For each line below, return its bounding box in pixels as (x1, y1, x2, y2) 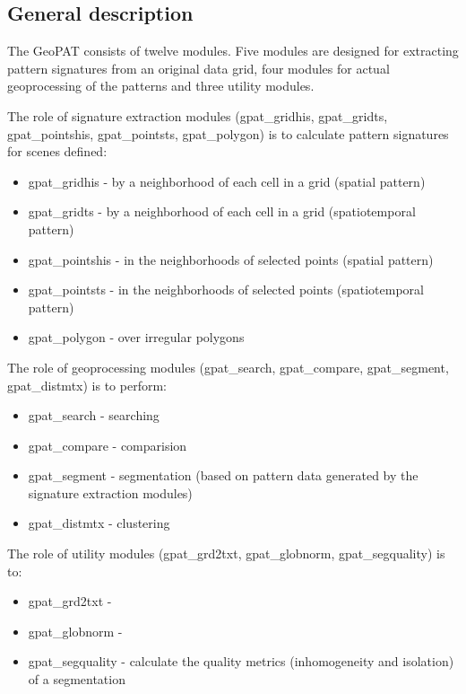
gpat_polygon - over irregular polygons (28, 328, 245, 347)
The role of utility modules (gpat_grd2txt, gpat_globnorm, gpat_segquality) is (7, 544, 445, 563)
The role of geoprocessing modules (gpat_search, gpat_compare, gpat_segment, (7, 357, 449, 376)
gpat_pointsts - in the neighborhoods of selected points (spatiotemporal (28, 280, 424, 299)
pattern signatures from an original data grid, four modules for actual (7, 58, 390, 77)
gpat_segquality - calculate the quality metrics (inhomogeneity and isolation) (28, 652, 454, 671)
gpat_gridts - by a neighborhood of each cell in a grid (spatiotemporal (28, 202, 416, 221)
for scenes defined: (7, 142, 108, 161)
